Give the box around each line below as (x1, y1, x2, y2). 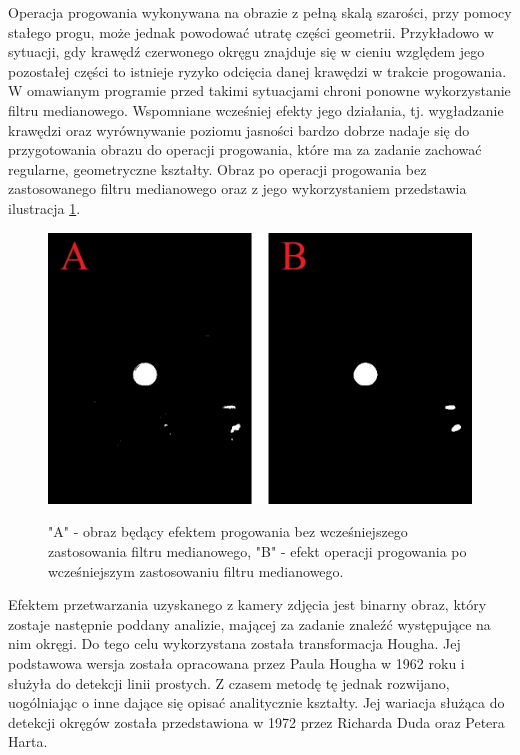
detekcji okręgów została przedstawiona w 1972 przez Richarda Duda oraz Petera (8, 711, 505, 732)
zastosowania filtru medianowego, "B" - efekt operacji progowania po (48, 541, 467, 562)
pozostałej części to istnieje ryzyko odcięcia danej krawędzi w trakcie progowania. (8, 60, 507, 81)
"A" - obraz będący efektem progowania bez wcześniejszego (48, 521, 408, 542)
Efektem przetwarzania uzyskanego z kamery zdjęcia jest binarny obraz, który (8, 594, 487, 615)
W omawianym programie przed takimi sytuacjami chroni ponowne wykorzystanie (8, 80, 511, 101)
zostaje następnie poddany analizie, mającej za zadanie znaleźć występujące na (8, 613, 491, 634)
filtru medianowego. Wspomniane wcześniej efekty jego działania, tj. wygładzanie (8, 99, 504, 120)
